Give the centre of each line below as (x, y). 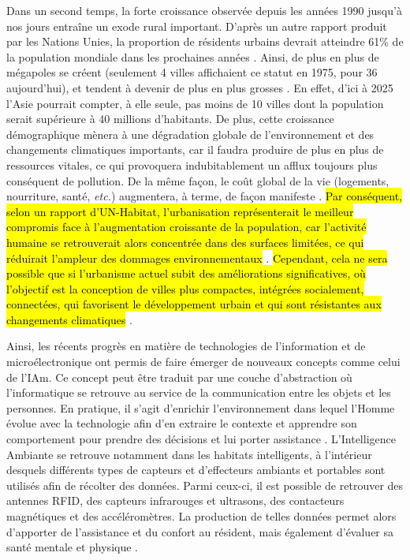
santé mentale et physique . (72, 547)
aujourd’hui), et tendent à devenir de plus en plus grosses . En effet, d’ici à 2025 (200, 87)
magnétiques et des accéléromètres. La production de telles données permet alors (201, 516)
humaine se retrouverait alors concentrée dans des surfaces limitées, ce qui (185, 242)
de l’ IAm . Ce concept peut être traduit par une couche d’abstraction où (179, 377)
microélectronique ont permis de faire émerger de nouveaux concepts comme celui (203, 362)
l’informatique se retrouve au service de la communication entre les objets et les (199, 392)
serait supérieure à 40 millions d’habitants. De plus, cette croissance (170, 119)
